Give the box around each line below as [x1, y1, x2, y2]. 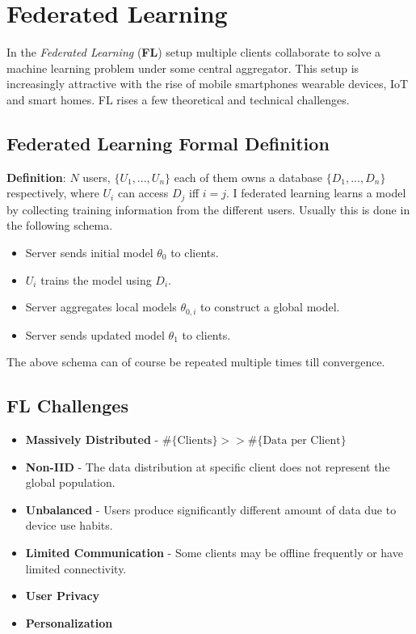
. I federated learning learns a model [226, 184, 406, 201]
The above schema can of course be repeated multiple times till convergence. [6, 353, 385, 370]
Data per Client [263, 434, 341, 446]
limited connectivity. [25, 560, 127, 577]
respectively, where [6, 184, 99, 201]
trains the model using [40, 271, 152, 288]
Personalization [25, 614, 113, 631]
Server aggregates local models [25, 298, 177, 315]
